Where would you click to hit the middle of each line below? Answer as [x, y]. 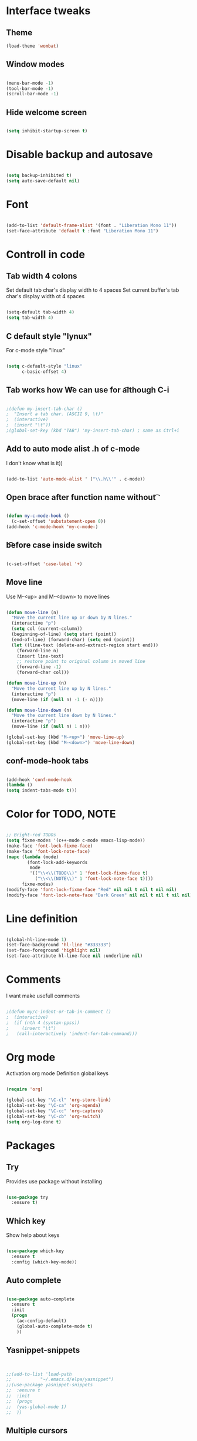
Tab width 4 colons [42, 276]
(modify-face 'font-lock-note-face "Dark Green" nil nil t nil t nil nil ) [99, 895]
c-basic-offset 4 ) [44, 372]
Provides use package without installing [54, 1181]
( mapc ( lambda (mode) [33, 857]
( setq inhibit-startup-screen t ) [47, 131]
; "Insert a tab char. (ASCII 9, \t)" [55, 414]
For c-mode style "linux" [36, 350]
